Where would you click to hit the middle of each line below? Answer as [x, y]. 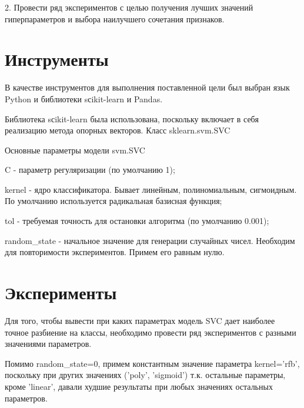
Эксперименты [61, 292]
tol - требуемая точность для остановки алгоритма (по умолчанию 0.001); [137, 221]
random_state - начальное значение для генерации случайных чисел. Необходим [150, 240]
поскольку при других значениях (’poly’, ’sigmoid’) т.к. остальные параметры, [145, 375]
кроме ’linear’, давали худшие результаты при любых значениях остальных [139, 386]
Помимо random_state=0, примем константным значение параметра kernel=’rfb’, [152, 363]
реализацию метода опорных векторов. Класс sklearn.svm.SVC [118, 130]
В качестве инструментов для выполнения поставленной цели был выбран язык [147, 87]
